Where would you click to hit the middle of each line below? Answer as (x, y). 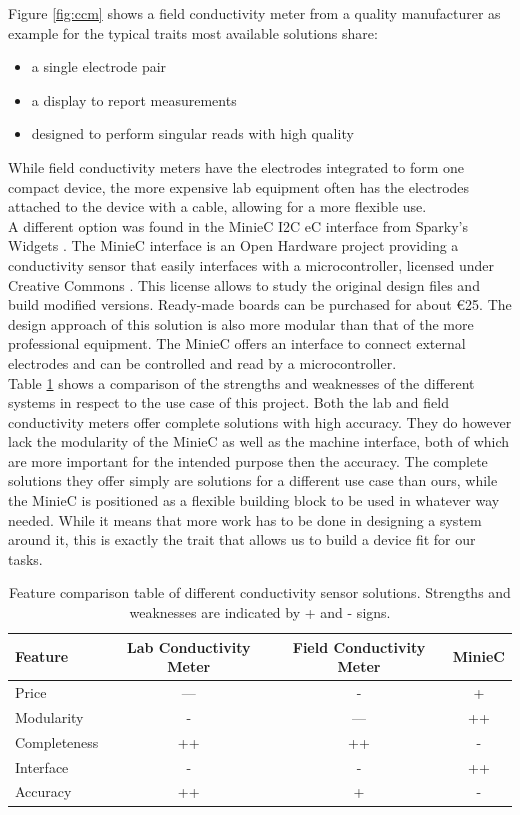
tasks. (25, 558)
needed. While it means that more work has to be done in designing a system (245, 519)
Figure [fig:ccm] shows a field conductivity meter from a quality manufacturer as (254, 13)
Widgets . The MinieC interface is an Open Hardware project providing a (233, 245)
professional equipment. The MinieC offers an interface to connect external (237, 343)
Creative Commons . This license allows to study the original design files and (244, 284)
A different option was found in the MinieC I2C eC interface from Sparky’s (238, 225)
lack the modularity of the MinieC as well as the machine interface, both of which (259, 441)
